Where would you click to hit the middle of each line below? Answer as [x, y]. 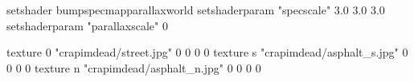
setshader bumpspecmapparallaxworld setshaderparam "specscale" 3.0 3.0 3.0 [196, 10]
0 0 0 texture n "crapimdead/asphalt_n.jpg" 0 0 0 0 [134, 67]
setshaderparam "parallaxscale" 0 [87, 25]
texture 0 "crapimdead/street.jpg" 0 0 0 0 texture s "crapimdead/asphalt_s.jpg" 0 [207, 52]
